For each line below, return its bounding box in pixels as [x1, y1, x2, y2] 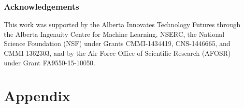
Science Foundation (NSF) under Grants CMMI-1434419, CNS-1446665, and [4, 38, 230, 48]
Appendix [4, 86, 71, 106]
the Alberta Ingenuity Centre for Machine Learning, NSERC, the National [4, 29, 225, 39]
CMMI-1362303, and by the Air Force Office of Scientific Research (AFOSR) [4, 48, 231, 58]
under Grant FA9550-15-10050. [4, 57, 95, 67]
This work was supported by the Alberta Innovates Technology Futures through [4, 19, 241, 30]
